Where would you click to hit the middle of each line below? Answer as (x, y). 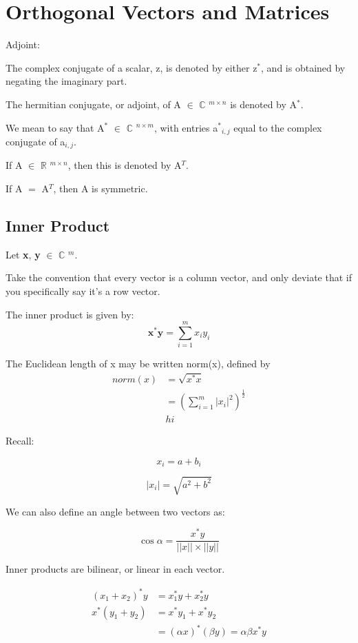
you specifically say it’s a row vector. (83, 290)
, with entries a (186, 127)
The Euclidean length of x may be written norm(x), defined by (138, 364)
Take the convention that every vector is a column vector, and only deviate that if (179, 277)
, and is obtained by (303, 67)
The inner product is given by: (70, 314)
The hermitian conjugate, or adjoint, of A (93, 104)
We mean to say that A (55, 127)
